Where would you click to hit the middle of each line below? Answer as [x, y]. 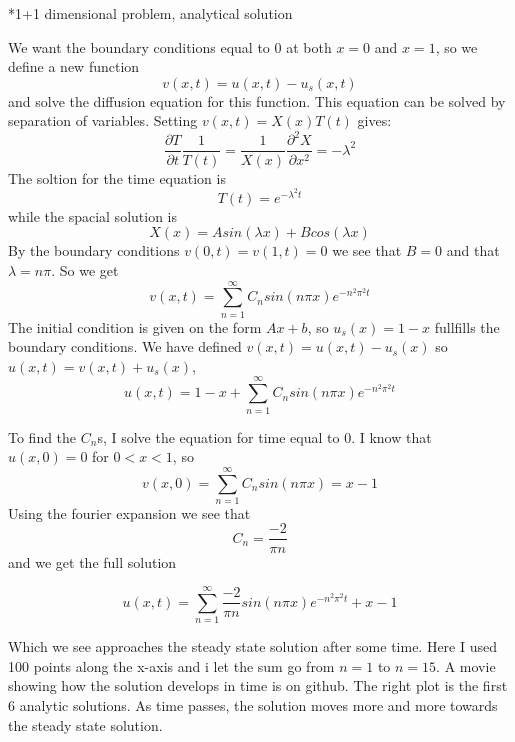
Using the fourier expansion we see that [129, 512]
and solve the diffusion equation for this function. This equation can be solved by [257, 100]
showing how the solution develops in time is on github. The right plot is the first [258, 685]
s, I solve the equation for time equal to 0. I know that [264, 436]
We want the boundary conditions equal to [139, 46]
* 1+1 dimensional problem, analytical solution [150, 13]
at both [309, 46]
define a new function [74, 66]
